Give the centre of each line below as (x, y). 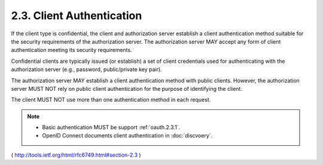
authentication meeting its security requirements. (71, 50)
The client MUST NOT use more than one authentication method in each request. (111, 100)
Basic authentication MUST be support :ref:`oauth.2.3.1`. (111, 127)
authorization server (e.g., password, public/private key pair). (86, 69)
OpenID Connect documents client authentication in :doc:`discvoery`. (127, 136)
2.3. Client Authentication (77, 16)
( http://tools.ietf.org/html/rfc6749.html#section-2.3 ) (76, 155)
